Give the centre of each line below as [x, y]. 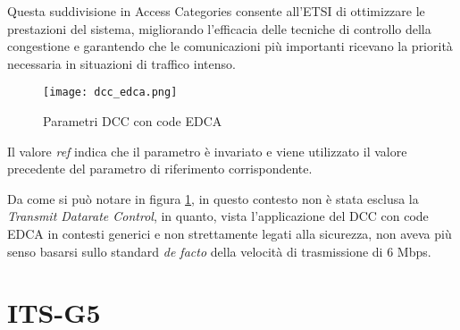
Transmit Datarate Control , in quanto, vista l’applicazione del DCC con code [218, 216]
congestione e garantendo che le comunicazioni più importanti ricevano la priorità [230, 46]
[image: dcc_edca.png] [110, 93]
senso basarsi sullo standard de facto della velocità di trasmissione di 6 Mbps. [219, 251]
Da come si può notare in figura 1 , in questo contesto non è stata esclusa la [213, 198]
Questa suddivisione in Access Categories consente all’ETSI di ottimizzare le [216, 11]
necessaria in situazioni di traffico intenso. [121, 63]
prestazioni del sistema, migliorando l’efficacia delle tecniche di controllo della [219, 28]
